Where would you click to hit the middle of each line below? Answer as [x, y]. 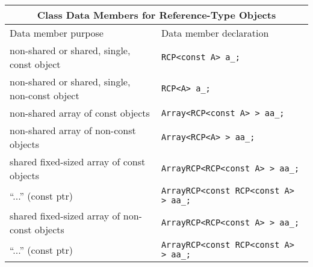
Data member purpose [57, 33]
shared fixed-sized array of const [78, 161]
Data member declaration [215, 33]
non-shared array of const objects [80, 113]
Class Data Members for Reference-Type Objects [156, 15]
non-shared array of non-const [73, 130]
